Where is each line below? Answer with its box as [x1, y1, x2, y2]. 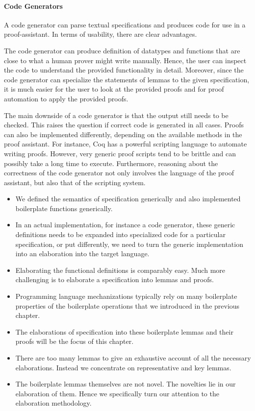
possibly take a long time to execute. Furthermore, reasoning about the [4, 158, 218, 168]
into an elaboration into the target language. [15, 248, 150, 259]
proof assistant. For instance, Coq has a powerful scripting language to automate [4, 139, 247, 149]
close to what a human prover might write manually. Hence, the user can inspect [4, 55, 247, 65]
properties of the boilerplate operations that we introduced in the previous [15, 300, 240, 311]
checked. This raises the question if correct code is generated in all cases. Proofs [4, 120, 244, 130]
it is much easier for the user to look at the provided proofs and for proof [4, 84, 224, 94]
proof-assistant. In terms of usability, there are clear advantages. [4, 29, 197, 39]
